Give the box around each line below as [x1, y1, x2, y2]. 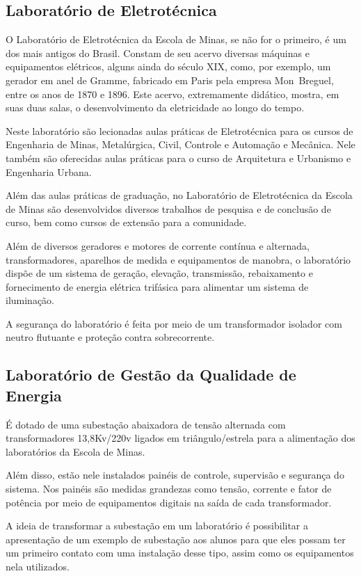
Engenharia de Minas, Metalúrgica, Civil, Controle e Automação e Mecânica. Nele [6, 137, 355, 152]
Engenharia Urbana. [6, 164, 92, 179]
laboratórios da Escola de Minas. [6, 444, 145, 458]
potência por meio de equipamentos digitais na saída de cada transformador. [6, 495, 332, 509]
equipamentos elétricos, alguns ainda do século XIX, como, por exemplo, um [6, 59, 331, 74]
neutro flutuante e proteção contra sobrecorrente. [6, 330, 215, 344]
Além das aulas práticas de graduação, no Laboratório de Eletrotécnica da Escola [6, 188, 353, 202]
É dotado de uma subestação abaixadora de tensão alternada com [6, 417, 286, 431]
